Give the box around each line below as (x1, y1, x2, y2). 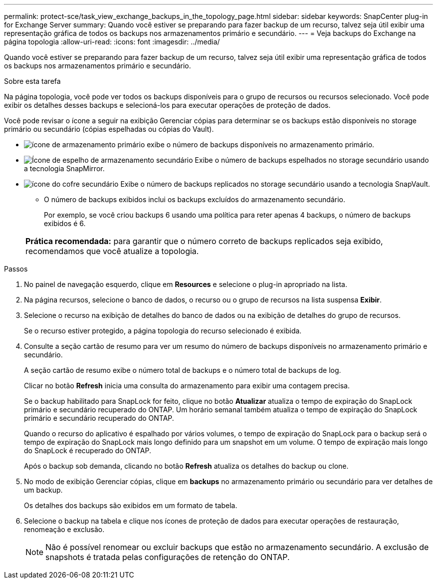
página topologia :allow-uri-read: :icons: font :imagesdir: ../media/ (4, 37, 220, 46)
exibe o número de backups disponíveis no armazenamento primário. (147, 140, 375, 149)
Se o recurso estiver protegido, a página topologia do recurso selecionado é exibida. (24, 326, 302, 335)
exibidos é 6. (44, 219, 86, 228)
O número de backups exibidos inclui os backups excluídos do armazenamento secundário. (44, 195, 345, 204)
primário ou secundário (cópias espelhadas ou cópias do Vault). (4, 125, 214, 133)
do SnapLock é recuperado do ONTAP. (24, 446, 152, 455)
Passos (4, 265, 28, 273)
